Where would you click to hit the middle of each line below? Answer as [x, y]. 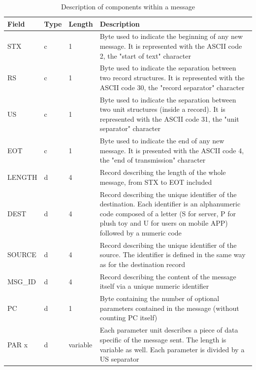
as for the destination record [143, 264]
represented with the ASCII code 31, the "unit [169, 118]
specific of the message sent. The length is [163, 339]
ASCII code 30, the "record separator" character [172, 87]
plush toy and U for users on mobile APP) [164, 223]
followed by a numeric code [141, 232]
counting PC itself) [128, 318]
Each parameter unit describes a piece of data [169, 330]
